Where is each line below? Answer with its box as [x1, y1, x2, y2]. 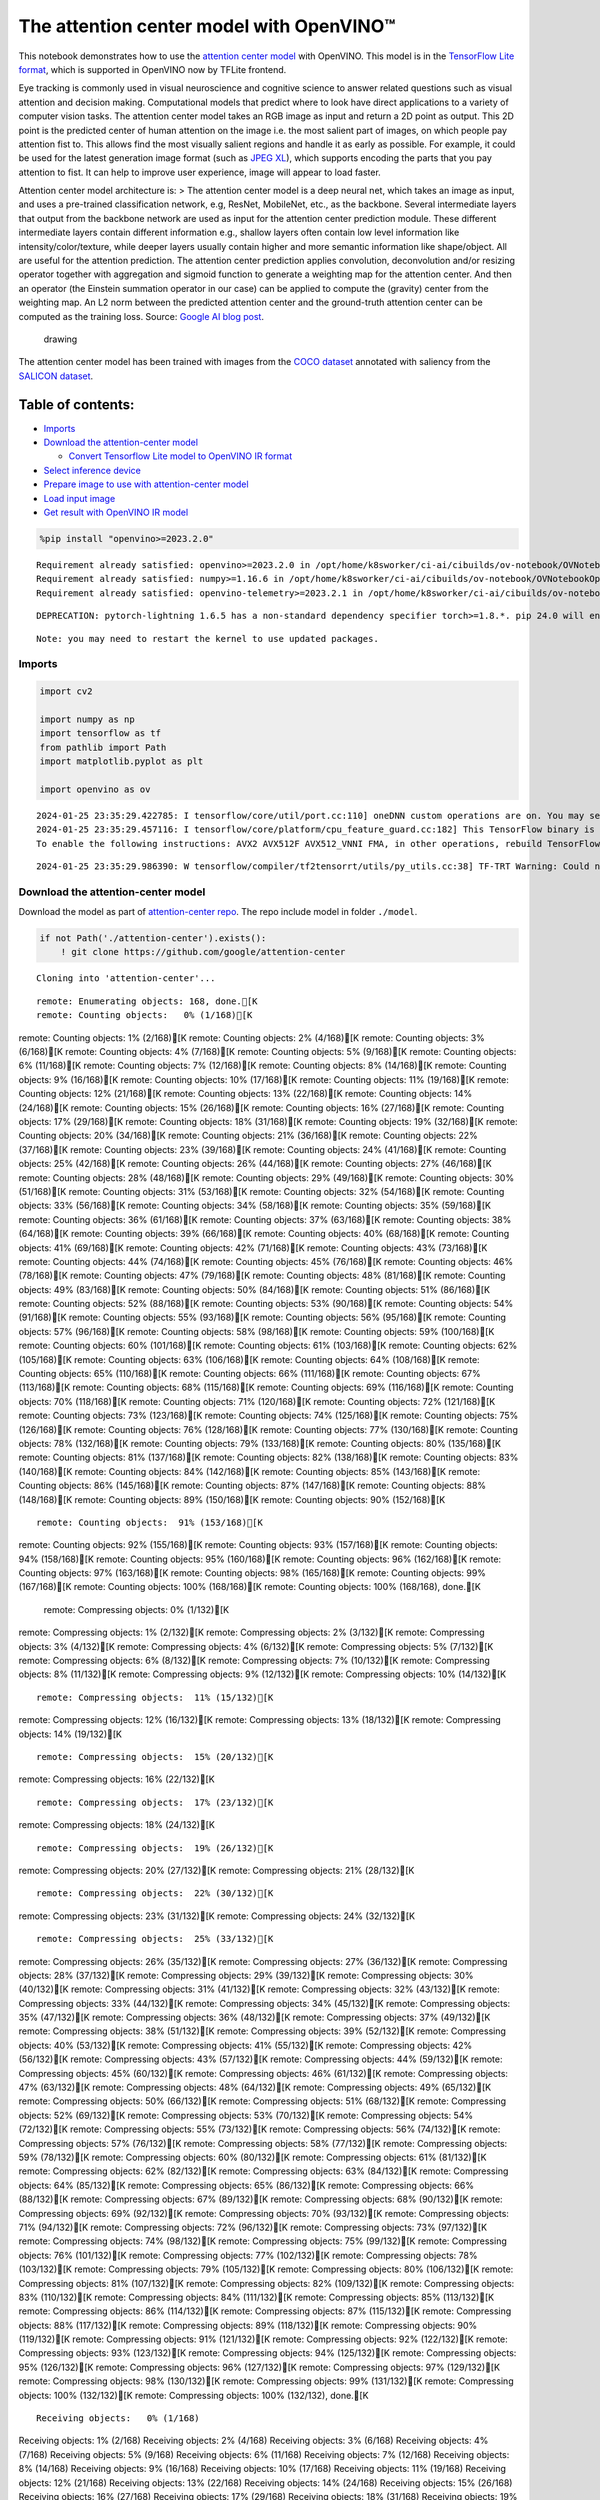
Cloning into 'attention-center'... [36, 973, 216, 984]
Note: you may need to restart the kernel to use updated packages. [36, 633, 379, 644]
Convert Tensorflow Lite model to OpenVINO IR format [68, 450, 293, 462]
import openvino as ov [39, 783, 151, 795]
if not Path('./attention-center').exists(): [39, 933, 267, 944]
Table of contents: [18, 396, 135, 413]
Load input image [43, 492, 116, 504]
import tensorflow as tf [39, 728, 162, 739]
